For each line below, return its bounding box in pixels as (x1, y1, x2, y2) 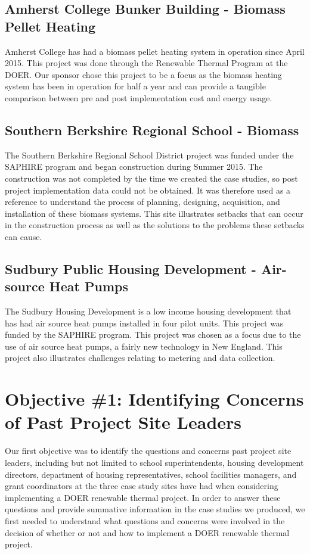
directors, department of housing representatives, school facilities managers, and (5, 468, 297, 480)
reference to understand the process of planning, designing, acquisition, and (5, 195, 280, 208)
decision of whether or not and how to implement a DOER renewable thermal (5, 526, 290, 539)
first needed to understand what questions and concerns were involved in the (5, 514, 285, 527)
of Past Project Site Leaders (5, 410, 242, 434)
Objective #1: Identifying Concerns (5, 387, 304, 411)
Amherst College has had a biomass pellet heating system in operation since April (5, 45, 305, 57)
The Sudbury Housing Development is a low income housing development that (5, 305, 292, 318)
